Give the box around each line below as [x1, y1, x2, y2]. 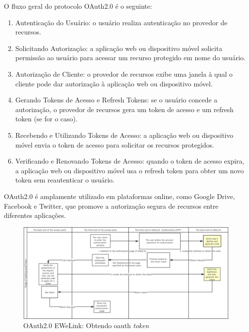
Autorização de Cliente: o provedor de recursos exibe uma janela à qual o [15, 68, 233, 79]
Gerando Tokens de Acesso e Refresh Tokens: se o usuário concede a [15, 95, 218, 105]
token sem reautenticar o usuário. [15, 175, 115, 185]
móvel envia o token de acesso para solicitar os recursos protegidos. [15, 139, 214, 149]
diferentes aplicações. [4, 210, 66, 220]
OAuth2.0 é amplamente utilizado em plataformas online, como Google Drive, [4, 191, 235, 201]
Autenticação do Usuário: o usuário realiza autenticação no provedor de [15, 17, 228, 27]
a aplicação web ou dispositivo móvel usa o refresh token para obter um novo [15, 165, 244, 175]
